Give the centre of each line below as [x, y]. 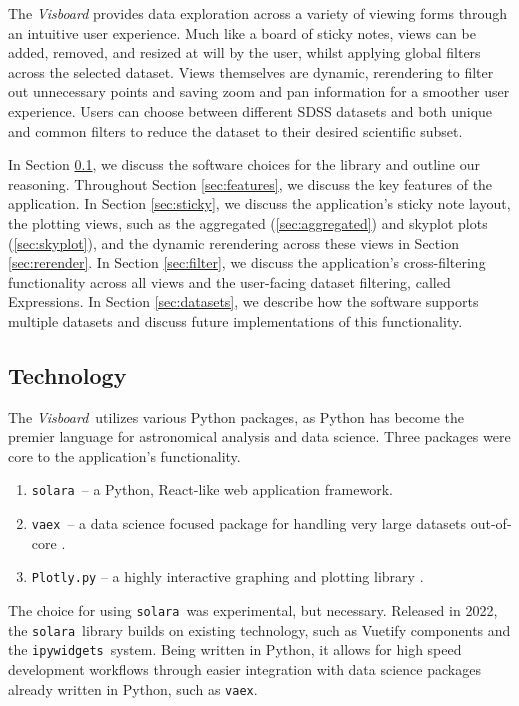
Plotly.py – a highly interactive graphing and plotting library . [227, 576]
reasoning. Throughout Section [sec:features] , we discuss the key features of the [250, 183]
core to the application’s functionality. [124, 455]
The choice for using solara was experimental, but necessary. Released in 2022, [253, 610]
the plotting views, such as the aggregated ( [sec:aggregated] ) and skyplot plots [248, 222]
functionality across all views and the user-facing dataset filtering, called [229, 281]
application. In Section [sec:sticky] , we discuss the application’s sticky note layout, [259, 203]
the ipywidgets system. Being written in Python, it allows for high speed [235, 649]
